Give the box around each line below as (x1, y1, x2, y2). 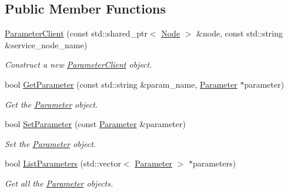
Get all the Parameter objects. (5, 177, 113, 189)
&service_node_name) (5, 38, 88, 51)
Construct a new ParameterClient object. (5, 58, 152, 71)
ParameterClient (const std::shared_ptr (5, 27, 148, 39)
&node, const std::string (196, 27, 283, 39)
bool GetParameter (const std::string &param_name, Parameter (5, 78, 237, 90)
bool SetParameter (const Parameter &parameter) (5, 118, 186, 130)
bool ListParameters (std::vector (5, 157, 121, 169)
